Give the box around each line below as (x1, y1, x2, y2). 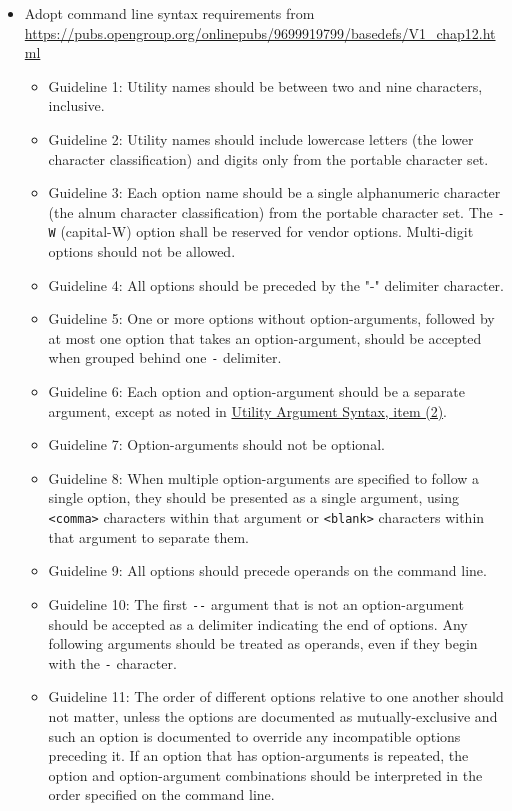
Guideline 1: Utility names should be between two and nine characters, (48, 75, 483, 96)
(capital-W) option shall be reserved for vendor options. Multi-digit (60, 221, 474, 242)
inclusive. (48, 95, 105, 116)
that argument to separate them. (48, 526, 250, 547)
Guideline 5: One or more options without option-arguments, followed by (48, 308, 495, 329)
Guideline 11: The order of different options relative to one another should (48, 686, 504, 707)
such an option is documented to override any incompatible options (48, 725, 461, 746)
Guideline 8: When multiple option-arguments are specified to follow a (48, 467, 480, 488)
